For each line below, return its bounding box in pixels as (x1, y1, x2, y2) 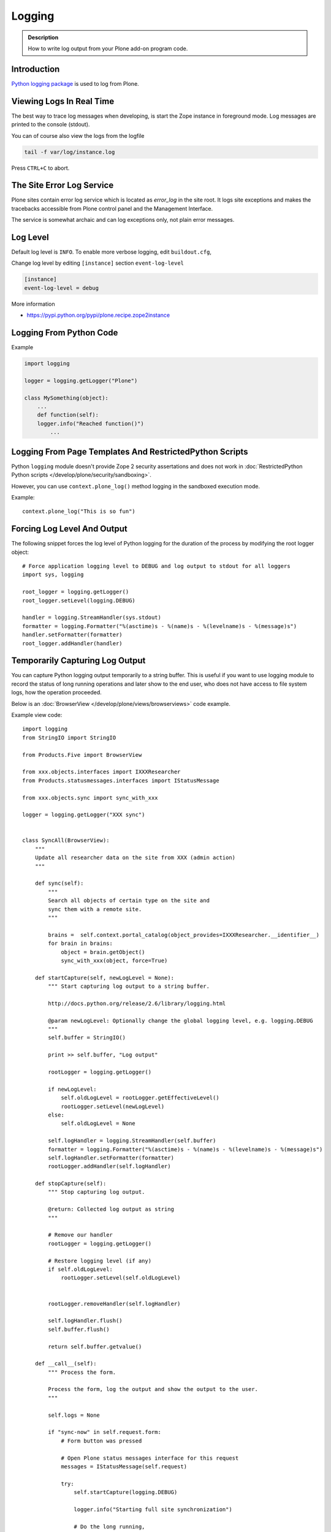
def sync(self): (34, 880, 84, 887)
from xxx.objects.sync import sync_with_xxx (22, 794, 159, 801)
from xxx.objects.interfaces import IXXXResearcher (22, 768, 181, 775)
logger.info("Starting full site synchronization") (74, 1506, 232, 1513)
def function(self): (37, 411, 99, 419)
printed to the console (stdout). (11, 121, 90, 128)
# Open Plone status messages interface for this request (61, 1454, 239, 1462)
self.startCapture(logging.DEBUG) (74, 1489, 178, 1496)
